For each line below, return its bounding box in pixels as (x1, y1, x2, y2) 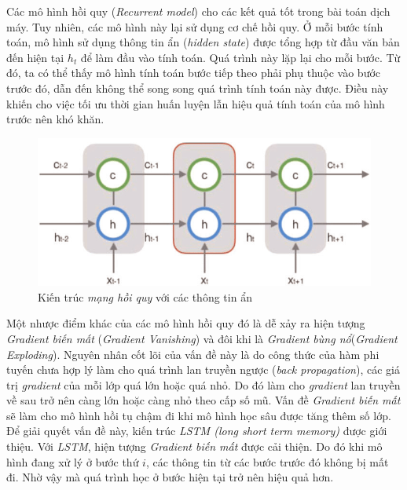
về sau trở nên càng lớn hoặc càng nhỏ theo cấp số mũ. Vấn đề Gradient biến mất (6, 392, 401, 408)
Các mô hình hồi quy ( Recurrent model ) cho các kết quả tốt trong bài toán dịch (6, 3, 390, 19)
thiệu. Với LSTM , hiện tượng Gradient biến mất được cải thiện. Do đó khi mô (6, 438, 383, 455)
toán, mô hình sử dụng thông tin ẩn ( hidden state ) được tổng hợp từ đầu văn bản (6, 34, 400, 50)
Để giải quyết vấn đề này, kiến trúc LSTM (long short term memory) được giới (6, 422, 387, 439)
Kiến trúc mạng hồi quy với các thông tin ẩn (38, 288, 252, 305)
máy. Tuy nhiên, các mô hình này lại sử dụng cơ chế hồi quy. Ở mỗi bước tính (6, 18, 383, 35)
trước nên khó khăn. (6, 111, 104, 127)
